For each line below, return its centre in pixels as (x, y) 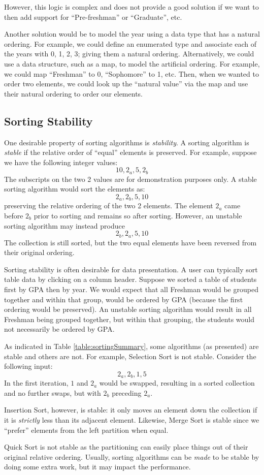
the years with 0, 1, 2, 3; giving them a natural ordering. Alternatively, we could (129, 54)
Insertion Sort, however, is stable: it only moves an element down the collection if (131, 410)
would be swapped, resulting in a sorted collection (177, 383)
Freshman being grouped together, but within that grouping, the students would (129, 319)
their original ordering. (39, 252)
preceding (127, 392)
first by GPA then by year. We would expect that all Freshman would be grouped (131, 289)
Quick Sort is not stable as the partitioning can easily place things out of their (126, 447)
